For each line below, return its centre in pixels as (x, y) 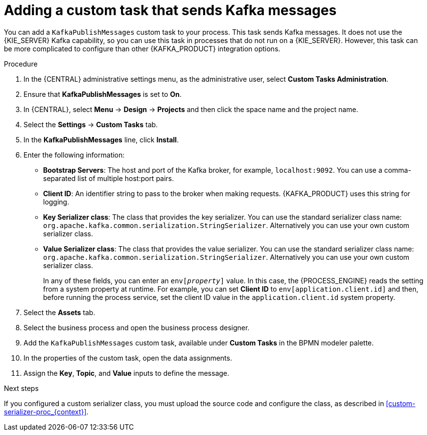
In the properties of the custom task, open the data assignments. (128, 358)
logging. (56, 202)
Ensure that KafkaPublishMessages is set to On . (103, 94)
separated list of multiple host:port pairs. (109, 178)
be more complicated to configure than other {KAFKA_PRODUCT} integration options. (142, 48)
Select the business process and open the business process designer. (137, 327)
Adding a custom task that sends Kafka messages (170, 10)
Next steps (21, 388)
